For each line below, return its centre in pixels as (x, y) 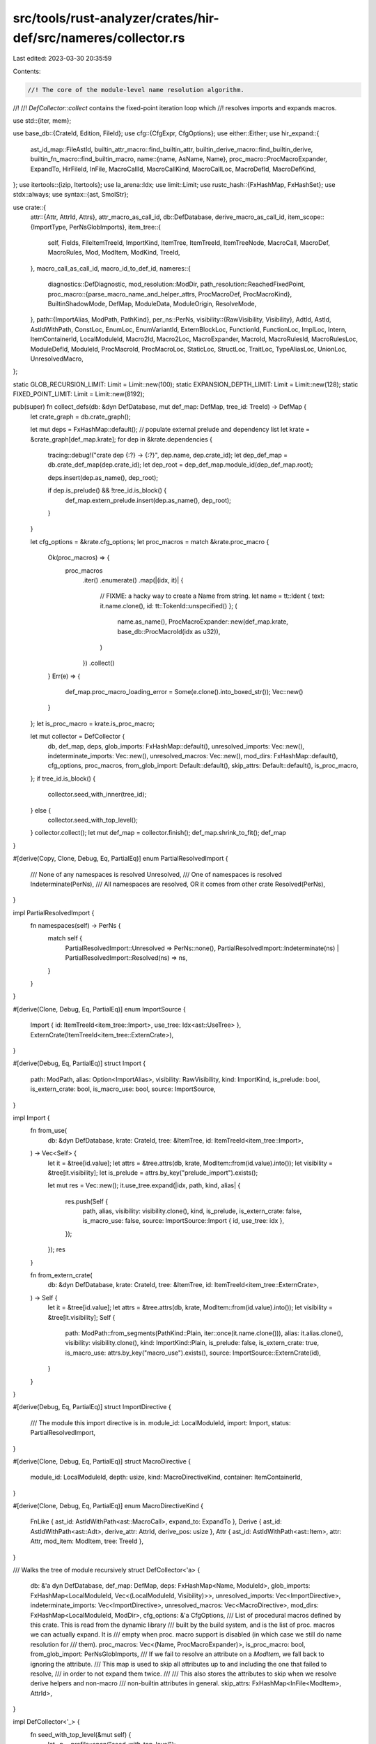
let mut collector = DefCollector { (78, 737)
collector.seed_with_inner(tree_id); (97, 795)
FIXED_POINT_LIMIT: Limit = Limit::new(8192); (79, 394)
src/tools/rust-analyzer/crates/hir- (116, 18)
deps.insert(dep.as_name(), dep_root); (103, 477)
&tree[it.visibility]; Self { (81, 1317)
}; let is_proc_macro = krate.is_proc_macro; (93, 723)
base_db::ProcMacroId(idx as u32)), (169, 631)
